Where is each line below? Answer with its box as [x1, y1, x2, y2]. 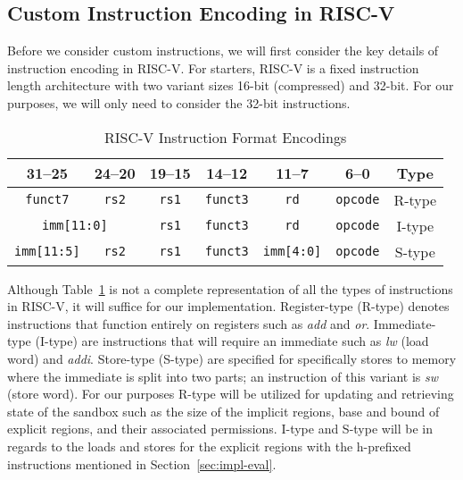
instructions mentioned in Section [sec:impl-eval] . [7, 454, 277, 473]
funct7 [25, 192, 70, 207]
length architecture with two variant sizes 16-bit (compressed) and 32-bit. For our [7, 76, 454, 95]
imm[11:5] [14, 244, 80, 259]
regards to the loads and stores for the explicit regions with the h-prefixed [7, 436, 411, 455]
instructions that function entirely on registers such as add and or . [7, 314, 370, 333]
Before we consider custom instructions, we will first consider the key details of [7, 41, 439, 60]
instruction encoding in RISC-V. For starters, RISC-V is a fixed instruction [7, 58, 419, 77]
